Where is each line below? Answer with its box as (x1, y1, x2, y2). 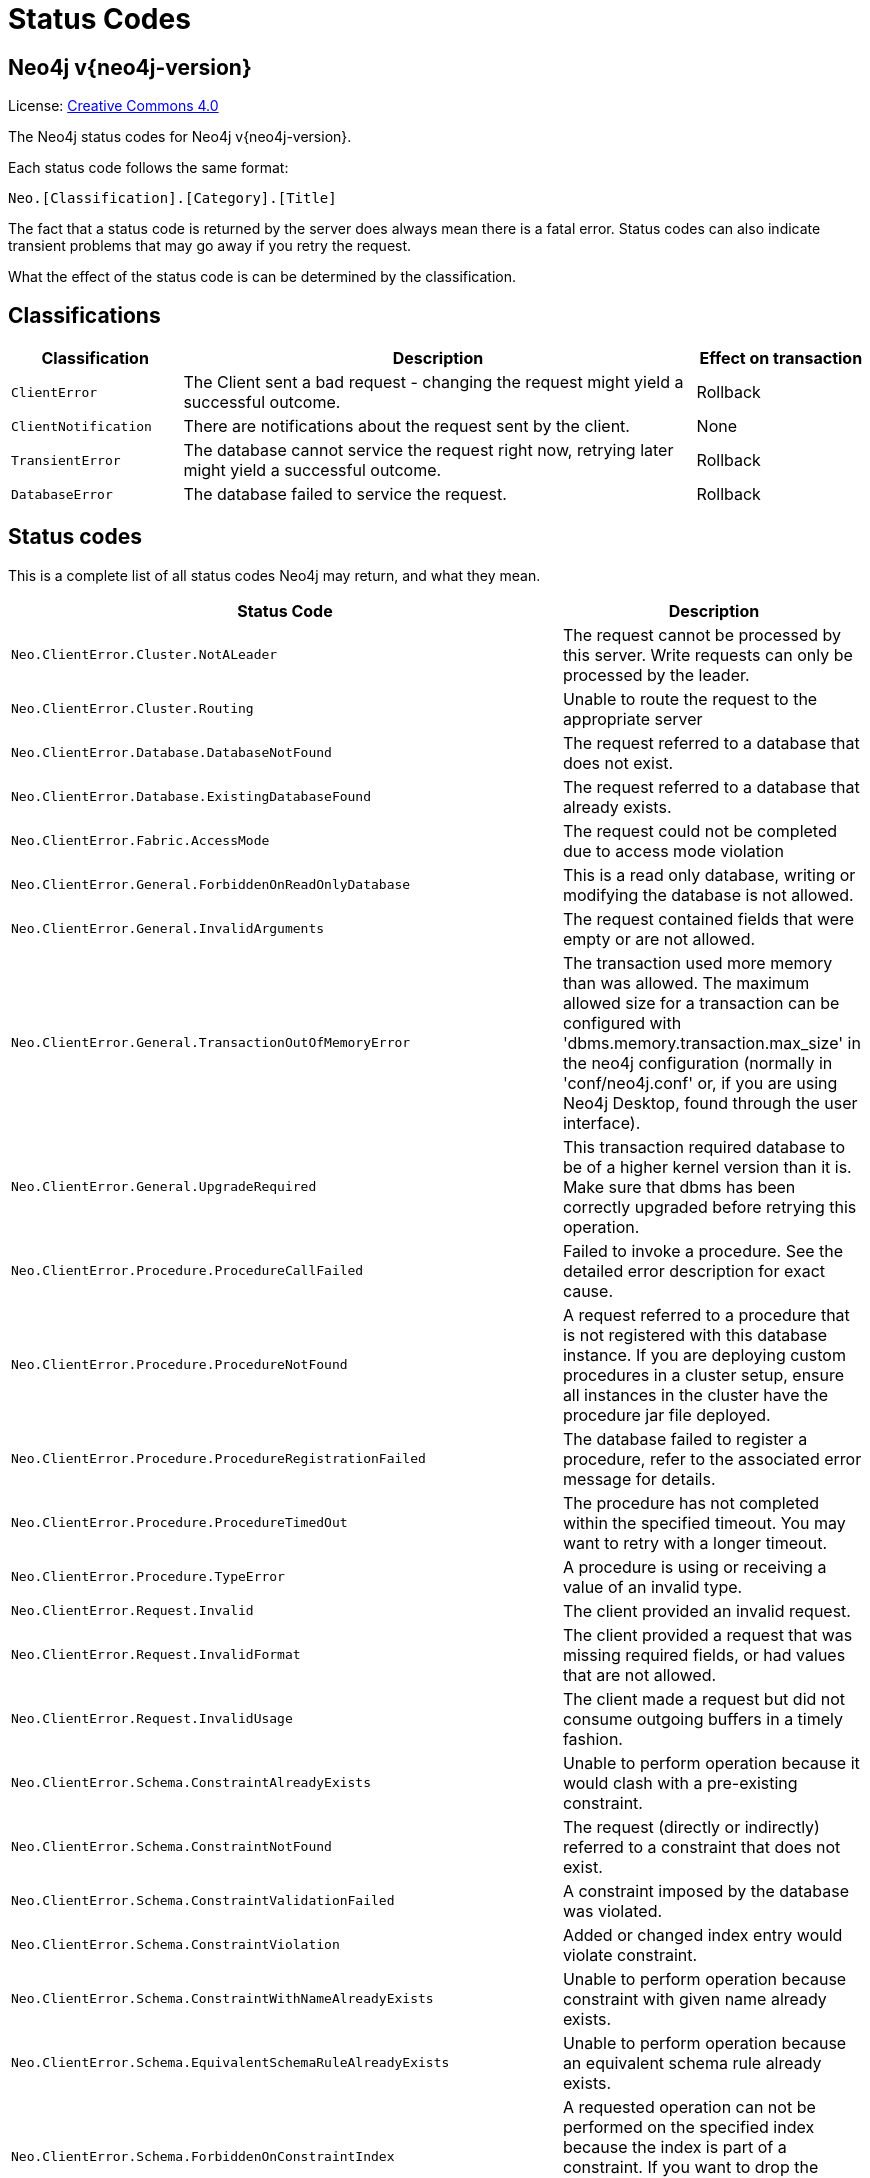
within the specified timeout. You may (562, 1512, 846, 1533)
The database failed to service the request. (183, 484, 507, 505)
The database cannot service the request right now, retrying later (183, 440, 674, 461)
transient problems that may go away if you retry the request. (8, 237, 412, 255)
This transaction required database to (562, 1136, 845, 1157)
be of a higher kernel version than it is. (562, 1156, 852, 1177)
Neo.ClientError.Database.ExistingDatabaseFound (11, 789, 372, 805)
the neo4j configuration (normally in (562, 1052, 833, 1073)
